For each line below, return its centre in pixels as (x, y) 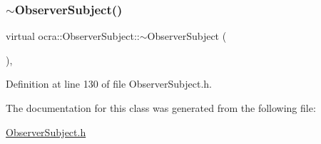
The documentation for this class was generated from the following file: (161, 108)
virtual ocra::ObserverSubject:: (73, 36)
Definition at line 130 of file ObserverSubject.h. (109, 84)
